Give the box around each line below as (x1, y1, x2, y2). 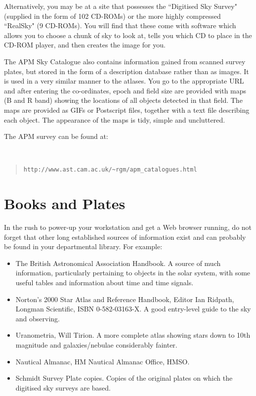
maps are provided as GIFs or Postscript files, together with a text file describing (4, 104, 250, 115)
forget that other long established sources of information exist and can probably (4, 231, 246, 242)
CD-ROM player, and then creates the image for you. (4, 40, 166, 50)
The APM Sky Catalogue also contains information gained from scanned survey (4, 56, 246, 66)
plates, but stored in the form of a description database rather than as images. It (4, 66, 249, 76)
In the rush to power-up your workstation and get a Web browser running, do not (4, 222, 252, 232)
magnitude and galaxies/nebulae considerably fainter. (15, 340, 177, 350)
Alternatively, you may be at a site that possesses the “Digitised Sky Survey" (4, 1, 237, 11)
